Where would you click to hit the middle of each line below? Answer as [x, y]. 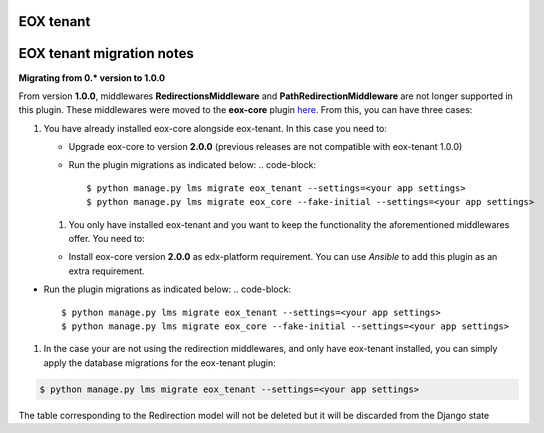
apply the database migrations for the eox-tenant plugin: [159, 362]
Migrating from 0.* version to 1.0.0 [91, 77]
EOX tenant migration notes [106, 53]
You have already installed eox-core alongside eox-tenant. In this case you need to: [215, 128]
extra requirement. [106, 271]
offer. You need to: [106, 239]
